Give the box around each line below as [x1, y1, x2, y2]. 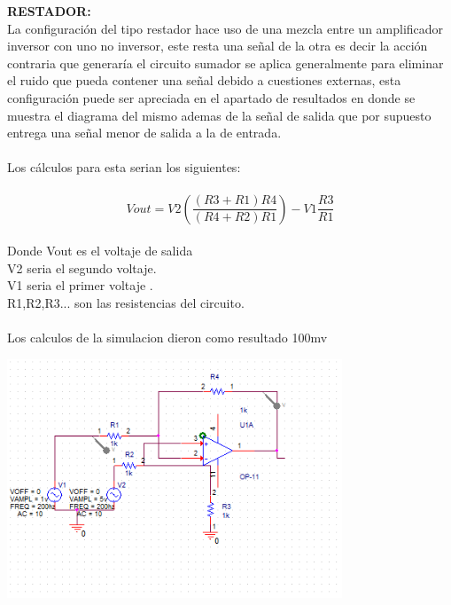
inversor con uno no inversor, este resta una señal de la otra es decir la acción [7, 36, 428, 55]
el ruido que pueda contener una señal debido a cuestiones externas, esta [7, 71, 401, 90]
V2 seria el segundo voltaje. [7, 258, 157, 277]
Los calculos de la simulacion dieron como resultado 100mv [7, 328, 328, 347]
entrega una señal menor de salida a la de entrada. [7, 123, 282, 142]
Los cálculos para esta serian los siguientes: [7, 158, 241, 177]
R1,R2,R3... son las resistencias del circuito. [7, 293, 245, 311]
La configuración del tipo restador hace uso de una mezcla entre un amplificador [7, 19, 444, 37]
